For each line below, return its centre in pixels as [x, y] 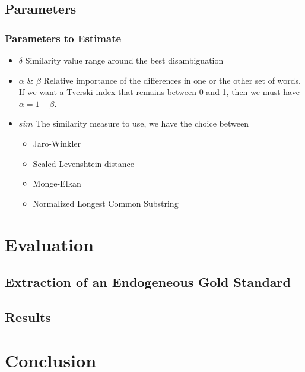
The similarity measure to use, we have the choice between [142, 123]
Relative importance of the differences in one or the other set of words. [172, 80]
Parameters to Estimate [63, 38]
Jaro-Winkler [57, 143]
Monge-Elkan [57, 183]
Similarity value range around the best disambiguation [124, 60]
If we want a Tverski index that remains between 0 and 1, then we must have [159, 92]
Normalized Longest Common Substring [106, 203]
